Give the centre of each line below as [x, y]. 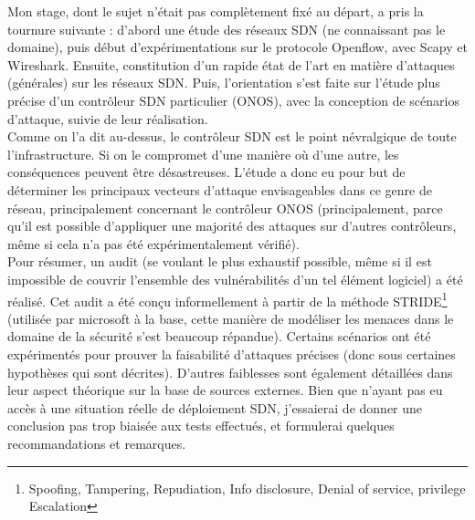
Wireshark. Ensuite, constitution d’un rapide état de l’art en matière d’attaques [231, 64]
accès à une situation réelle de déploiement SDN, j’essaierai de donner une [215, 407]
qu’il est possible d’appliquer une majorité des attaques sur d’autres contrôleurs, [232, 226]
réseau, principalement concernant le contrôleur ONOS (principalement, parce [225, 208]
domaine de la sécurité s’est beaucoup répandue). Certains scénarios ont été [219, 336]
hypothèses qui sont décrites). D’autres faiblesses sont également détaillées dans [230, 372]
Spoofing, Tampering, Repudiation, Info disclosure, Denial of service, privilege [247, 488]
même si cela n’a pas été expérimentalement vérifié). [153, 243]
